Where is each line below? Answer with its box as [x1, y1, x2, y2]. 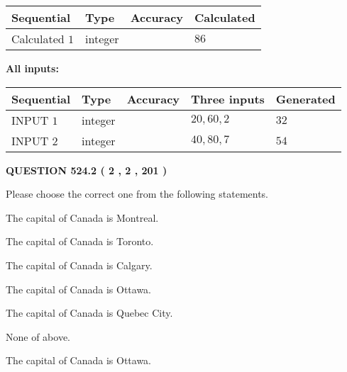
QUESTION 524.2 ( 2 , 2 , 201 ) [6, 162, 167, 177]
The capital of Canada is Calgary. [6, 257, 153, 272]
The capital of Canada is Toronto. [6, 234, 154, 249]
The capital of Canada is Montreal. [6, 210, 159, 225]
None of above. [6, 329, 70, 344]
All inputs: [6, 61, 59, 75]
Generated [275, 90, 336, 107]
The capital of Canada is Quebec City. [6, 305, 173, 320]
